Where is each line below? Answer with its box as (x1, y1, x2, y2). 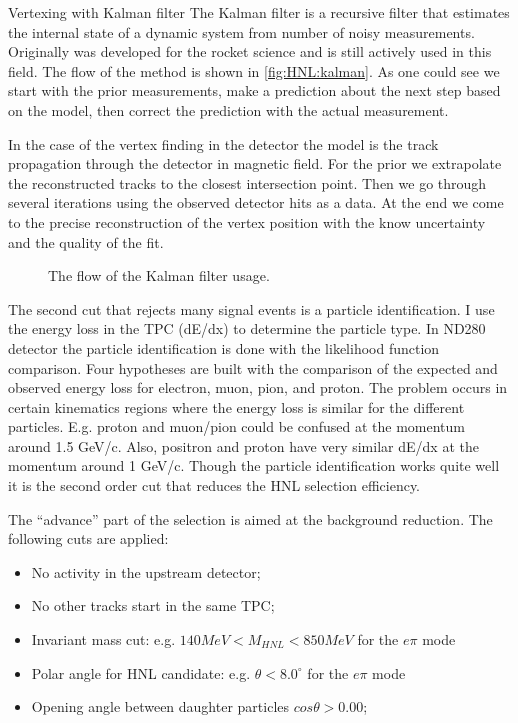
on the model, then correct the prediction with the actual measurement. (8, 99, 449, 120)
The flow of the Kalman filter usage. (48, 265, 270, 286)
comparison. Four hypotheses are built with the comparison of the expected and (8, 357, 498, 378)
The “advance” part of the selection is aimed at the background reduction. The (8, 508, 493, 529)
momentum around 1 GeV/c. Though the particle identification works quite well (8, 455, 500, 476)
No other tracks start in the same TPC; (31, 595, 275, 616)
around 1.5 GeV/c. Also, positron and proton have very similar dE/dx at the (8, 435, 479, 456)
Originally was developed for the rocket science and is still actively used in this (8, 41, 492, 62)
